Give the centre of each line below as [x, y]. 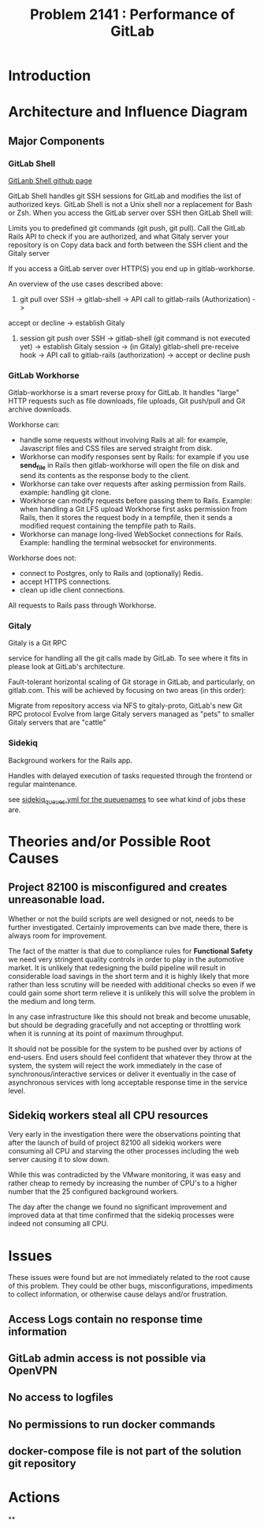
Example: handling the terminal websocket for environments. [118, 543]
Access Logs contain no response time [106, 1319]
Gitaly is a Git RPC [37, 643]
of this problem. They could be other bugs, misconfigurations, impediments [131, 1286]
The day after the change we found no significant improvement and [117, 1207]
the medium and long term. [52, 1001]
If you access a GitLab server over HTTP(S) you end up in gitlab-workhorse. [132, 269]
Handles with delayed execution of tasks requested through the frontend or [130, 775]
